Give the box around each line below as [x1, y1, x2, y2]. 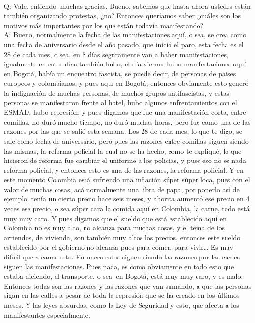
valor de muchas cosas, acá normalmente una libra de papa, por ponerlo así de [4, 184, 240, 194]
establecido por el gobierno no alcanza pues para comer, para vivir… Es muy [4, 242, 233, 252]
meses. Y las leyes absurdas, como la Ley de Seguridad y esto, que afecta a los [4, 300, 239, 310]
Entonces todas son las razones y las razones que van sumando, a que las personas [4, 280, 252, 291]
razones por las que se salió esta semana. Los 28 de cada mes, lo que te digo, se [4, 126, 243, 136]
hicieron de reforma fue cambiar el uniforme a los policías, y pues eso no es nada [4, 155, 246, 165]
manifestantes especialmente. [4, 309, 90, 320]
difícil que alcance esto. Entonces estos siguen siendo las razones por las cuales [4, 252, 240, 262]
